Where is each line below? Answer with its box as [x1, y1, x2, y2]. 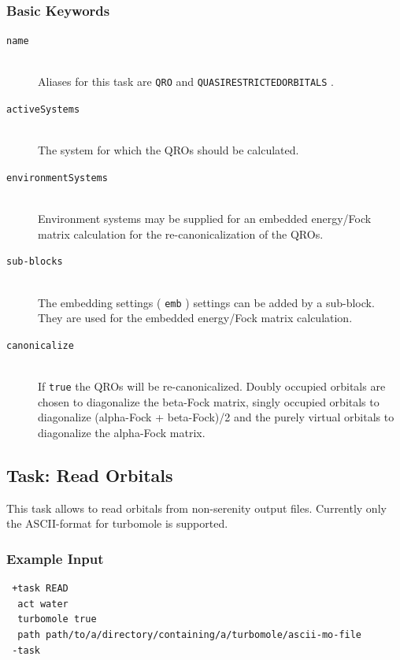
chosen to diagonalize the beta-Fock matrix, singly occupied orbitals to [38, 393, 380, 410]
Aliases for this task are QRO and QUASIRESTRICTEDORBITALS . [38, 73, 334, 90]
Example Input [6, 548, 104, 568]
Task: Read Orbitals [6, 462, 173, 487]
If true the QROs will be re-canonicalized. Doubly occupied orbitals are [38, 378, 386, 395]
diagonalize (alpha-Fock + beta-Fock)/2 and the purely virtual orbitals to [38, 409, 394, 425]
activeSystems [6, 104, 80, 116]
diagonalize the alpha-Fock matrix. [38, 425, 206, 440]
